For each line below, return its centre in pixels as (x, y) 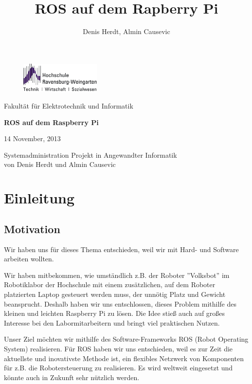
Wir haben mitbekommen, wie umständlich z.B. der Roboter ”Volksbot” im (117, 275)
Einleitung (39, 198)
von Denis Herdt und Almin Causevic (60, 164)
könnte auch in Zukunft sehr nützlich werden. (72, 377)
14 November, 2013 (32, 138)
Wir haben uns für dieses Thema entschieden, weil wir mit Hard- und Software (121, 249)
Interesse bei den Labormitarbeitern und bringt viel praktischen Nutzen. (112, 322)
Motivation (32, 229)
